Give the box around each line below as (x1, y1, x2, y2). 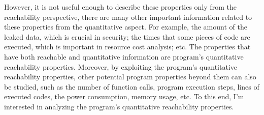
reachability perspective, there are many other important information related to (4, 11, 252, 22)
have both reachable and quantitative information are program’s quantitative (4, 51, 244, 62)
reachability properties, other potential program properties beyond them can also (4, 71, 256, 82)
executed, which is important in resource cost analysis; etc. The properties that (4, 41, 251, 52)
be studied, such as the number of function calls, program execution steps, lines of (4, 81, 259, 92)
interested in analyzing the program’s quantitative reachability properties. (4, 101, 234, 111)
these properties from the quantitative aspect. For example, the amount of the (4, 21, 247, 32)
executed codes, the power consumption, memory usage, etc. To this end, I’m (4, 91, 244, 102)
